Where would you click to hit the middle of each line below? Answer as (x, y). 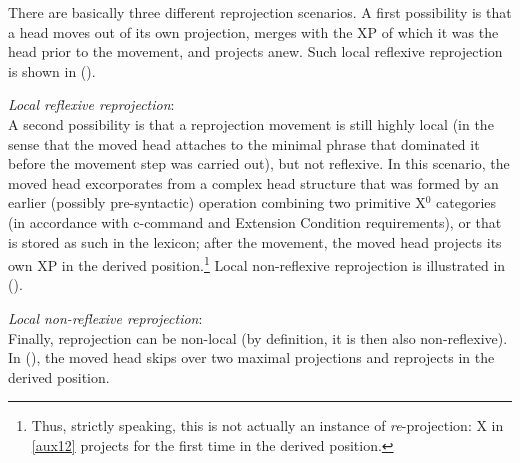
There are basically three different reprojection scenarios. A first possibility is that (260, 12)
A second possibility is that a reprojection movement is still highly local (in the (251, 123)
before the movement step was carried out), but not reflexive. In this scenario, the (259, 163)
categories (466, 202)
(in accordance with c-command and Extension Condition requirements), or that (255, 221)
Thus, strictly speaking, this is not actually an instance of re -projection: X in (267, 425)
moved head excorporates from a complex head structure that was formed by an (253, 182)
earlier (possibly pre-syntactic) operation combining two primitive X (217, 202)
